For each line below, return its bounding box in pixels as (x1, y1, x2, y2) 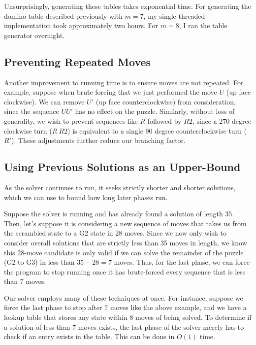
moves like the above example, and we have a (110, 302, 247, 312)
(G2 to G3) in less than (4, 257, 75, 267)
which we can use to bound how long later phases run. (4, 192, 168, 202)
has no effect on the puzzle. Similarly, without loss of (75, 106, 235, 116)
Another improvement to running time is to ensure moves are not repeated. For (4, 77, 244, 87)
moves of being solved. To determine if (135, 312, 252, 322)
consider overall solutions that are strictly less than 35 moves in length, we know (4, 237, 247, 247)
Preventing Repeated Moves (4, 54, 151, 69)
